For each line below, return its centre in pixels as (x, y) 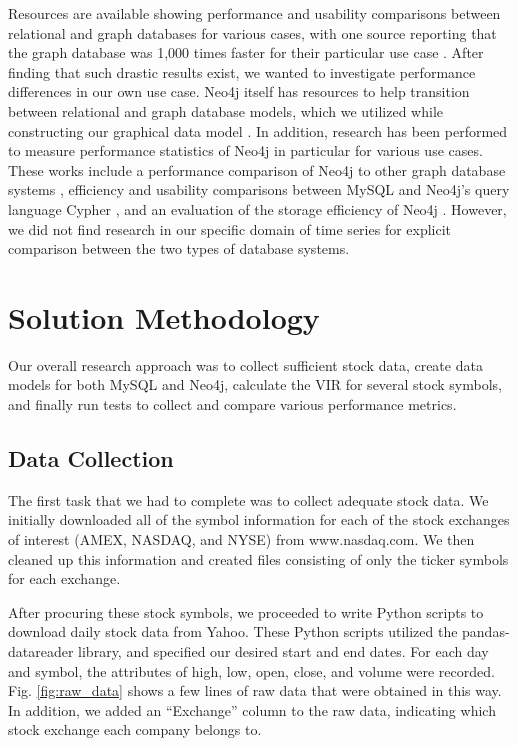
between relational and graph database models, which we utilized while (226, 110)
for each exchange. (64, 578)
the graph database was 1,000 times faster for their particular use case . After (246, 52)
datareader (41, 650)
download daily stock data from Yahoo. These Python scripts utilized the (233, 631)
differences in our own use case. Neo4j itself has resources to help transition (239, 91)
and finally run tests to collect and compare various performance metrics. (232, 404)
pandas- (486, 631)
